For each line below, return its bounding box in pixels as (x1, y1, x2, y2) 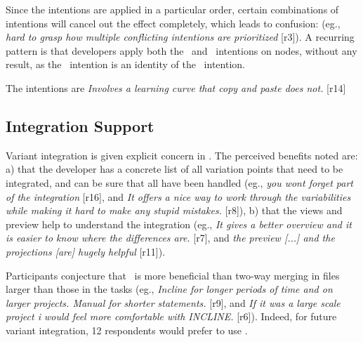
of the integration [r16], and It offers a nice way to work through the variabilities (6, 189, 351, 204)
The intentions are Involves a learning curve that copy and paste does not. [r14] (6, 80, 346, 95)
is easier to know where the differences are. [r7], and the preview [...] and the (6, 230, 335, 245)
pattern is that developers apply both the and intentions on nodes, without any (6, 43, 357, 58)
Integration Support (6, 114, 154, 136)
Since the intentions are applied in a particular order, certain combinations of (6, 2, 339, 16)
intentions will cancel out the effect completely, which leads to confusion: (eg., (6, 15, 341, 30)
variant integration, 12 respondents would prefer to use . (6, 322, 248, 337)
